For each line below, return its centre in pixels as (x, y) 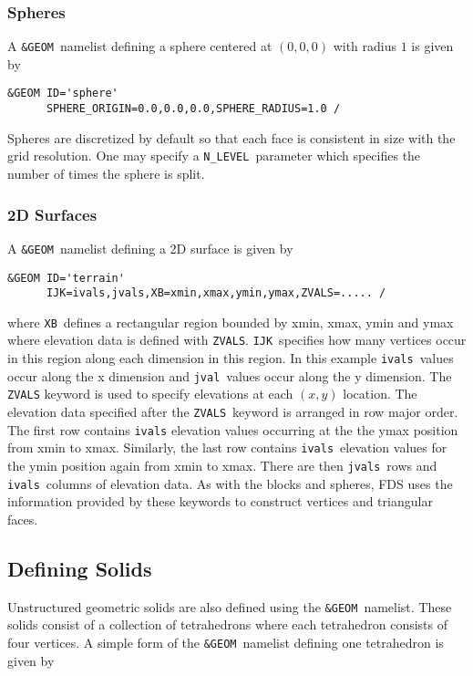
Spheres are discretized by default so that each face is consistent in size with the (231, 137)
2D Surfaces (52, 214)
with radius (365, 46)
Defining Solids (80, 568)
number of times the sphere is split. (106, 174)
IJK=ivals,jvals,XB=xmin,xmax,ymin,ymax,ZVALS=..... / (216, 293)
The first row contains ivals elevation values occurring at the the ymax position (233, 429)
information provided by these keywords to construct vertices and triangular (220, 501)
